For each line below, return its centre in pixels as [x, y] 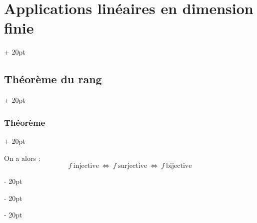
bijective [179, 166]
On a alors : [22, 158]
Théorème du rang [53, 79]
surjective [132, 166]
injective [86, 166]
